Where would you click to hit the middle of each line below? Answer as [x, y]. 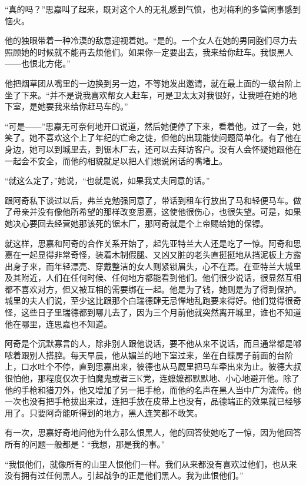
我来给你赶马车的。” [91, 106]
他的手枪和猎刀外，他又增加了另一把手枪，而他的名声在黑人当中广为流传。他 [153, 389]
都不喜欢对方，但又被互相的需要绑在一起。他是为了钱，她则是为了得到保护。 [153, 289]
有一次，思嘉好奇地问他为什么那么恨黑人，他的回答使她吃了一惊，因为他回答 [153, 432]
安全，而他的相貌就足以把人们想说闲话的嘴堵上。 [132, 160]
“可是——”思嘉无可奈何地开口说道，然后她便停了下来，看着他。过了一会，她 [153, 126]
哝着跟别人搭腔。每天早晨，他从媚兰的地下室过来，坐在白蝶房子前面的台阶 [149, 355]
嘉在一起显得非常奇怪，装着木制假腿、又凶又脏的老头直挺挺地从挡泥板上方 [149, 255]
